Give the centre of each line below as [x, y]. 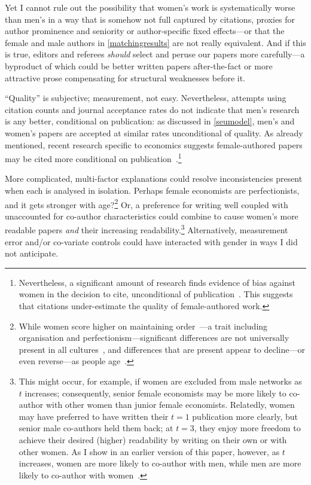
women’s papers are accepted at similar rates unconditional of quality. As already [154, 132]
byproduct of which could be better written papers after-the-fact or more [139, 65]
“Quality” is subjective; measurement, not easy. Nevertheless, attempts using [146, 98]
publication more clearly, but [245, 416]
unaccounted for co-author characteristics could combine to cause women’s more [152, 216]
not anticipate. [32, 253]
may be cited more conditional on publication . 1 [93, 158]
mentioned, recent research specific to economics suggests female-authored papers [154, 144]
